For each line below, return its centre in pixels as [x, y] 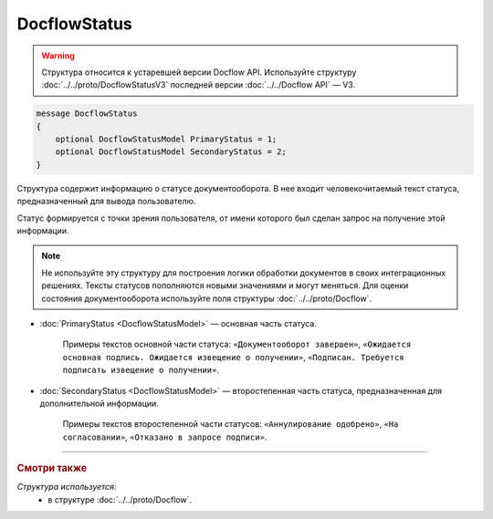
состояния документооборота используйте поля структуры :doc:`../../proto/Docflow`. [207, 298]
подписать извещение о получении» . [141, 370]
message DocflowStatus [87, 114]
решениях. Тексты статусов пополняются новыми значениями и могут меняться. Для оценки [225, 285]
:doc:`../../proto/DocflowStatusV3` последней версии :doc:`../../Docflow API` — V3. [199, 85]
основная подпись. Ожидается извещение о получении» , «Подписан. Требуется [233, 357]
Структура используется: [67, 487]
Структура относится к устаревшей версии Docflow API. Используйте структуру [199, 72]
